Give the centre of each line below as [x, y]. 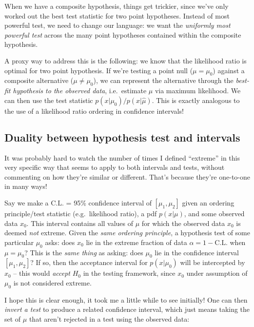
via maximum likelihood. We [198, 91]
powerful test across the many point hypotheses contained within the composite [123, 34]
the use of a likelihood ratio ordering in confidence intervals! [94, 111]
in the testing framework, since [129, 273]
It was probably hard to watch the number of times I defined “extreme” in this [122, 157]
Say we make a [27, 202]
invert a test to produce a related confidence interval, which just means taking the [127, 309]
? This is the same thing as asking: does [84, 252]
